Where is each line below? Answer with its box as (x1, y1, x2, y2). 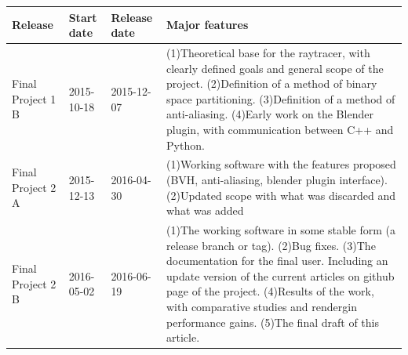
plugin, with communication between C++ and (166, 121, 394, 137)
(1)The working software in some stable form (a (166, 221, 395, 237)
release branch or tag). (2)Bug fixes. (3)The (166, 237, 376, 253)
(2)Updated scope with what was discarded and (166, 187, 395, 203)
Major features (166, 16, 249, 33)
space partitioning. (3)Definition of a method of (166, 90, 395, 107)
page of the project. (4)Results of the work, (166, 283, 374, 299)
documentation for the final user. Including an (166, 252, 388, 269)
